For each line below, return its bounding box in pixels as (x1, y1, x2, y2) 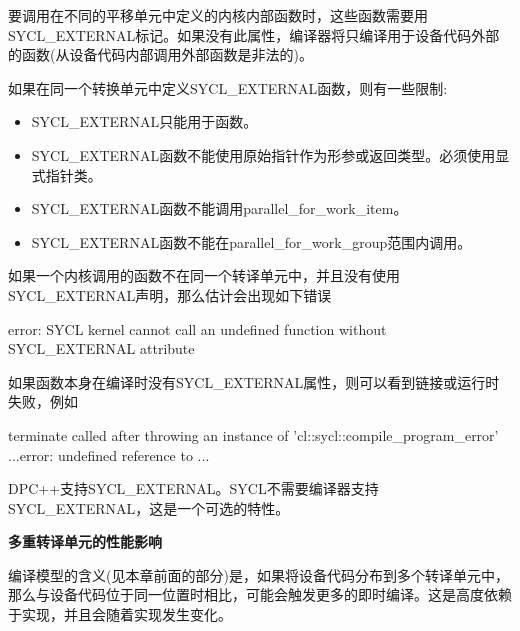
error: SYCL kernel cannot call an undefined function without (8, 318, 387, 339)
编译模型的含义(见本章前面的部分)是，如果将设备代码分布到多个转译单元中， (8, 564, 509, 585)
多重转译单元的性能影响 (8, 531, 162, 552)
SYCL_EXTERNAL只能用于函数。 (31, 111, 258, 132)
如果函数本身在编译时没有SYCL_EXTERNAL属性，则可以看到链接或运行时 (8, 371, 500, 392)
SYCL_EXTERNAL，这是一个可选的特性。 (8, 497, 290, 518)
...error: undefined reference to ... (8, 444, 210, 465)
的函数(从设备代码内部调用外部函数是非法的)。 (8, 44, 313, 65)
